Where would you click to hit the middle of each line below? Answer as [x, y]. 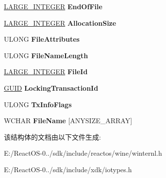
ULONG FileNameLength [46, 55]
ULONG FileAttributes [42, 39]
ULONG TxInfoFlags [38, 104]
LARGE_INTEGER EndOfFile [53, 6]
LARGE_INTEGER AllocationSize [60, 23]
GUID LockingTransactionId [51, 88]
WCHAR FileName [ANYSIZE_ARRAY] [68, 121]
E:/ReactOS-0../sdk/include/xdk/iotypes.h [68, 169]
